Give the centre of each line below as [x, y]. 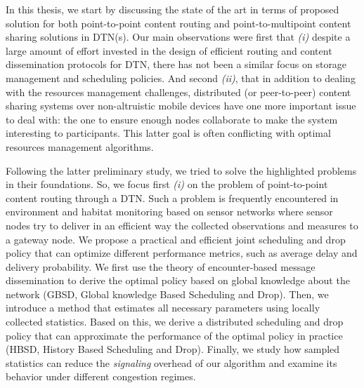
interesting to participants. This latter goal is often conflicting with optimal [168, 133]
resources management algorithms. [80, 146]
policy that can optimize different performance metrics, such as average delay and [182, 253]
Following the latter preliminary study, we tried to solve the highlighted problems [181, 170]
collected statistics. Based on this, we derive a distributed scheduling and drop [175, 322]
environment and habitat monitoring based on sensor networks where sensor [169, 212]
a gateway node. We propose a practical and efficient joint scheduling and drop [176, 239]
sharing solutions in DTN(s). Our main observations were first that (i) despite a [178, 37]
